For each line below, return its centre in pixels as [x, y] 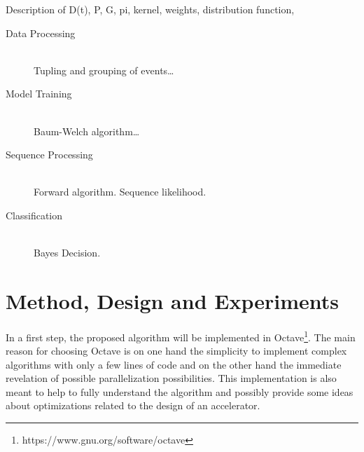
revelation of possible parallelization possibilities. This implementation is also [171, 378]
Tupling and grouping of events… [104, 70]
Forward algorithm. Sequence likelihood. [120, 192]
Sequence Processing [49, 155]
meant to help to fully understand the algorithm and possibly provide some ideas [180, 391]
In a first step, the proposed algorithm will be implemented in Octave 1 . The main [181, 336]
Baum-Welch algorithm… [87, 131]
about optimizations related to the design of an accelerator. [133, 405]
